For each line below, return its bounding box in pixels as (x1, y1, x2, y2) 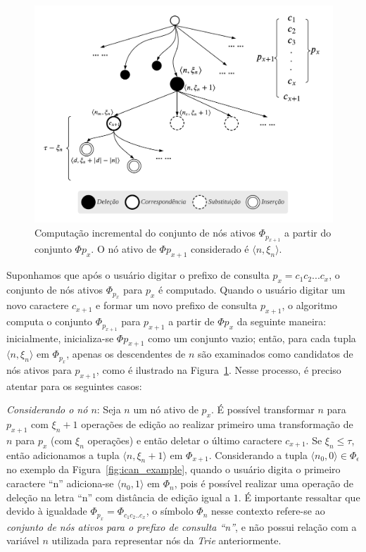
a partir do (284, 225, 332, 240)
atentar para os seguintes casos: (6, 378, 142, 393)
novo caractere (6, 298, 69, 313)
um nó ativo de (133, 402, 198, 417)
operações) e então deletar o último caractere (87, 432, 282, 447)
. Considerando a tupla (208, 447, 308, 462)
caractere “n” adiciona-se (6, 476, 114, 491)
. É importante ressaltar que (238, 489, 360, 504)
